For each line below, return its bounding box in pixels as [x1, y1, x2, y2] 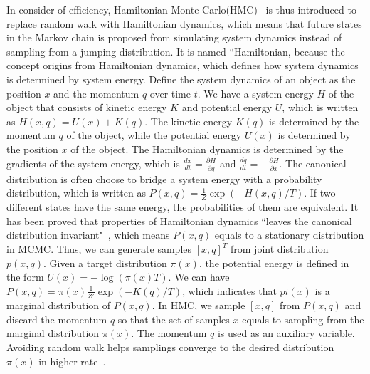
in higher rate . [38, 353, 106, 368]
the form [6, 269, 44, 284]
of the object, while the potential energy [66, 128, 242, 142]
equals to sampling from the [242, 311, 364, 326]
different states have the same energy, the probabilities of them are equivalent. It [6, 199, 359, 214]
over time [149, 85, 191, 100]
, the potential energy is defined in [199, 255, 349, 270]
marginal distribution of [6, 298, 111, 313]
